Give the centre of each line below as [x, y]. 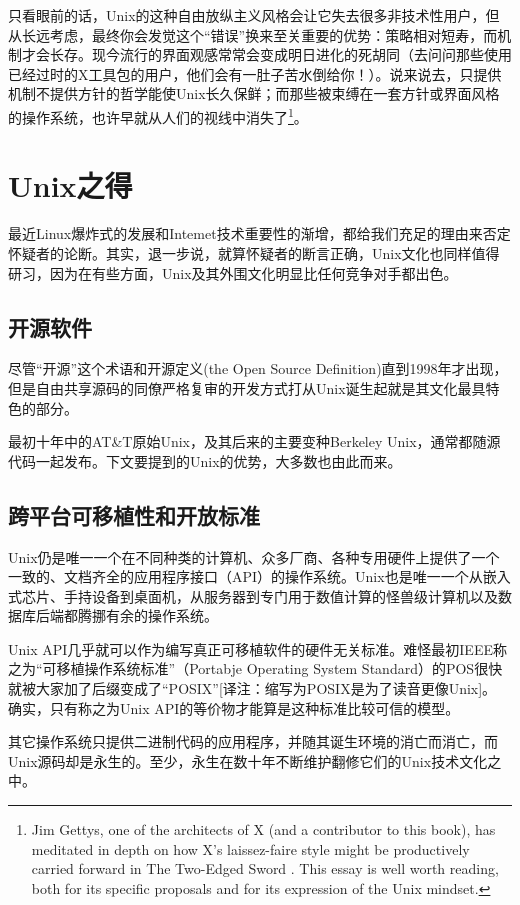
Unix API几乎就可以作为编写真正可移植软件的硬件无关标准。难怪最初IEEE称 [257, 648]
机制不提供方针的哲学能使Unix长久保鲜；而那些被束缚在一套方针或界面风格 [254, 93]
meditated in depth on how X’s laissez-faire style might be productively [250, 848]
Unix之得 [70, 185]
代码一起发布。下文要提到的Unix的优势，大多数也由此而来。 [205, 460]
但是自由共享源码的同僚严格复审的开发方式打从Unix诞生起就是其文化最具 [247, 387]
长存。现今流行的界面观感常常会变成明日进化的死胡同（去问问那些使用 [280, 54]
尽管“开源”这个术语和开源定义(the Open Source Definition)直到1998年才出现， [258, 368]
